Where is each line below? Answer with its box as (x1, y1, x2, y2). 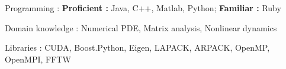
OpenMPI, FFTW (5, 52, 71, 65)
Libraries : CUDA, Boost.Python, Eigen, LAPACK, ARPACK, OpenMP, (5, 41, 270, 54)
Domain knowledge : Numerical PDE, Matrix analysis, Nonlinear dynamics (5, 21, 277, 34)
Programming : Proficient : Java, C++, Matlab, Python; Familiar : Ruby (5, 2, 281, 14)
